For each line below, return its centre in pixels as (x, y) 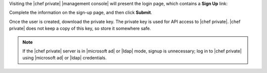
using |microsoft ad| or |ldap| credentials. (65, 58)
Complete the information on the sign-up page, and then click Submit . (81, 13)
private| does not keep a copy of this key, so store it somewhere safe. (80, 28)
